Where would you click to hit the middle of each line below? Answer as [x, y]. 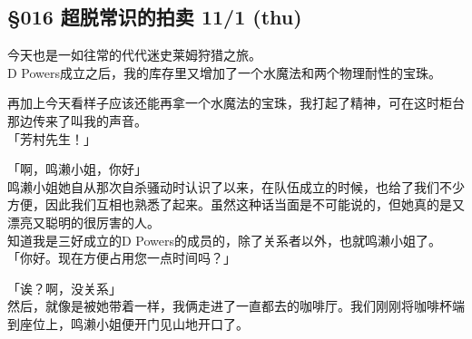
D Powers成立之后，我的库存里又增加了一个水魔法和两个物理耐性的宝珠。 [225, 72]
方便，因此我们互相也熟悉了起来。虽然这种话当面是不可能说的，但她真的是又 [236, 204]
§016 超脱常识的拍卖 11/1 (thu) [155, 17]
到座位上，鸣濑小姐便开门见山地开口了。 [128, 323]
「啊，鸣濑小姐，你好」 [77, 169]
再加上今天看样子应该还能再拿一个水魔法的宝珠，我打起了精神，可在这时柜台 [236, 103]
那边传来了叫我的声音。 [77, 120]
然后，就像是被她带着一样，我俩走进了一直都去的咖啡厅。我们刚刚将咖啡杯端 [236, 306]
